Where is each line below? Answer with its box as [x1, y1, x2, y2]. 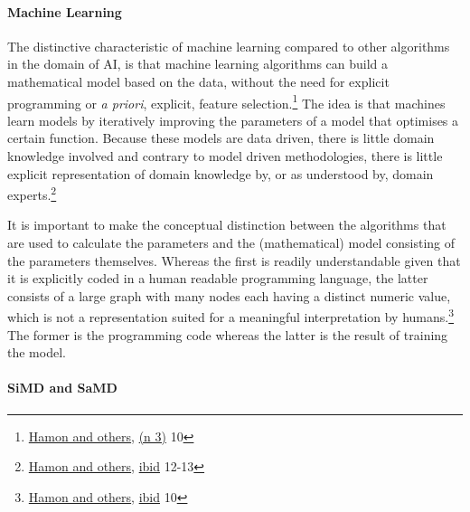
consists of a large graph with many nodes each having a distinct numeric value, [7, 286, 451, 305]
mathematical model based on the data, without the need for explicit [7, 71, 390, 90]
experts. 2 [7, 183, 57, 204]
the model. [7, 343, 66, 362]
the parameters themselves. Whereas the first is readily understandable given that [7, 251, 461, 270]
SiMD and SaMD [7, 378, 117, 397]
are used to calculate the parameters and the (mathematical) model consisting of [7, 233, 456, 252]
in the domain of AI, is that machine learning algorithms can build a [7, 54, 389, 73]
